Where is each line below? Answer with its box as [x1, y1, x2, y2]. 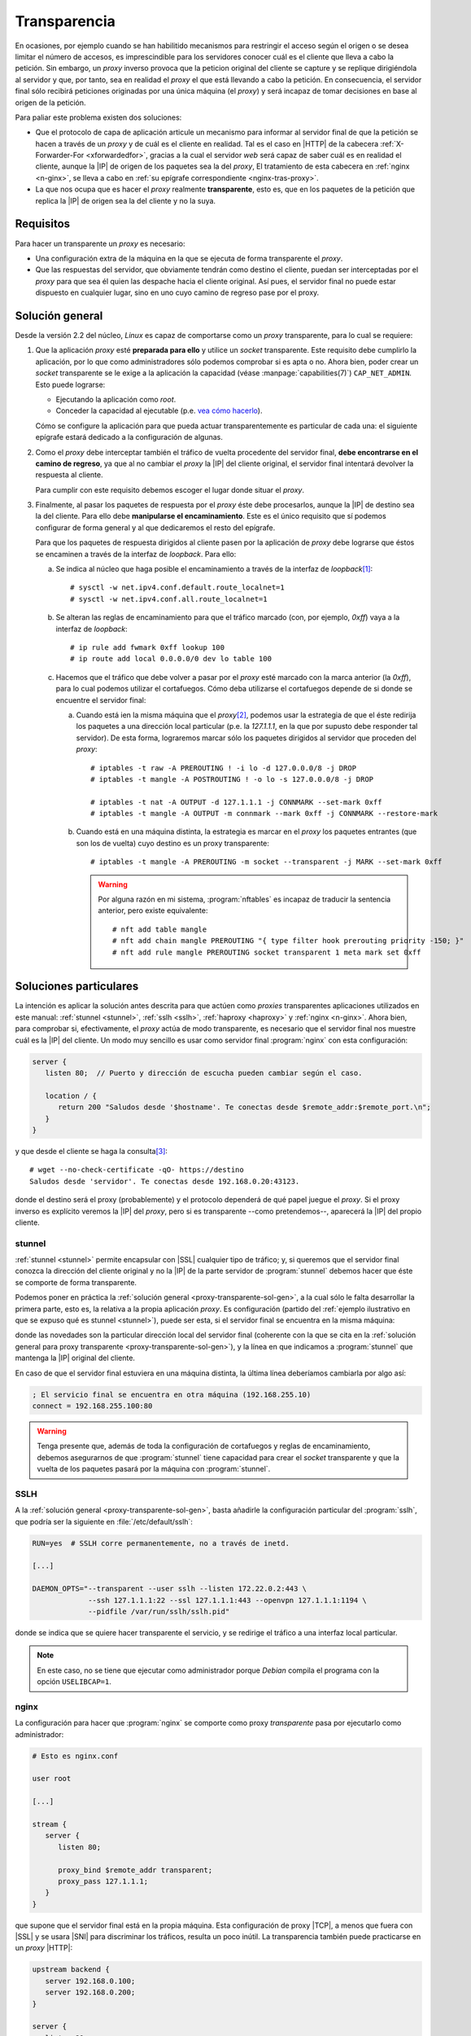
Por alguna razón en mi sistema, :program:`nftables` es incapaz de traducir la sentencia [98, 894, 391, 904]
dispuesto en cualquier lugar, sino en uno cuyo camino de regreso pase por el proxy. [35, 287, 320, 297]
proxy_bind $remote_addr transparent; [58, 1865, 213, 1875]
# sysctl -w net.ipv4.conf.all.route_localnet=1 [70, 595, 268, 603]
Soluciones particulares [15, 980, 139, 994]
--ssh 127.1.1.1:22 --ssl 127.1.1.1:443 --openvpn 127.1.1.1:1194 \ [88, 1595, 368, 1604]
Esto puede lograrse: [35, 380, 106, 389]
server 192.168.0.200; [45, 1988, 136, 1997]
